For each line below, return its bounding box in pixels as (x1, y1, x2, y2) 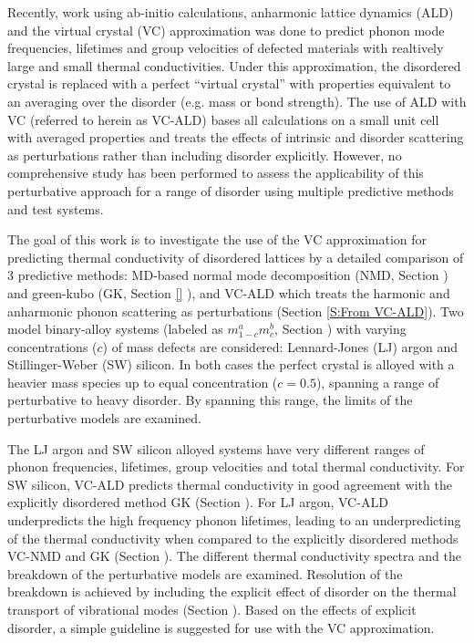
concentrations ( (7, 337, 98, 356)
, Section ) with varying (274, 319, 407, 338)
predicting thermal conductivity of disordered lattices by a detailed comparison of (7, 247, 464, 266)
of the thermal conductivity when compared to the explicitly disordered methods (7, 528, 459, 547)
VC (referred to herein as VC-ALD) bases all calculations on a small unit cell (7, 109, 439, 129)
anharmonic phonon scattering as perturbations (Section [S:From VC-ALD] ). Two (7, 301, 464, 320)
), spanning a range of (315, 372, 439, 391)
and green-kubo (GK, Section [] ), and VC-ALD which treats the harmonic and (7, 283, 450, 302)
